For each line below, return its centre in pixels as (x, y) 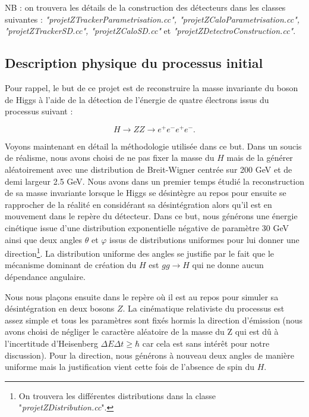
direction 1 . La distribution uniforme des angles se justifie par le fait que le (140, 252)
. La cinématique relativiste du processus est (204, 308)
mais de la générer (260, 158)
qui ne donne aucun (228, 265)
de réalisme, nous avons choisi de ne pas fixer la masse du (110, 158)
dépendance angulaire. (45, 277)
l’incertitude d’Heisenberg (51, 343)
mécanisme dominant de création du (71, 265)
